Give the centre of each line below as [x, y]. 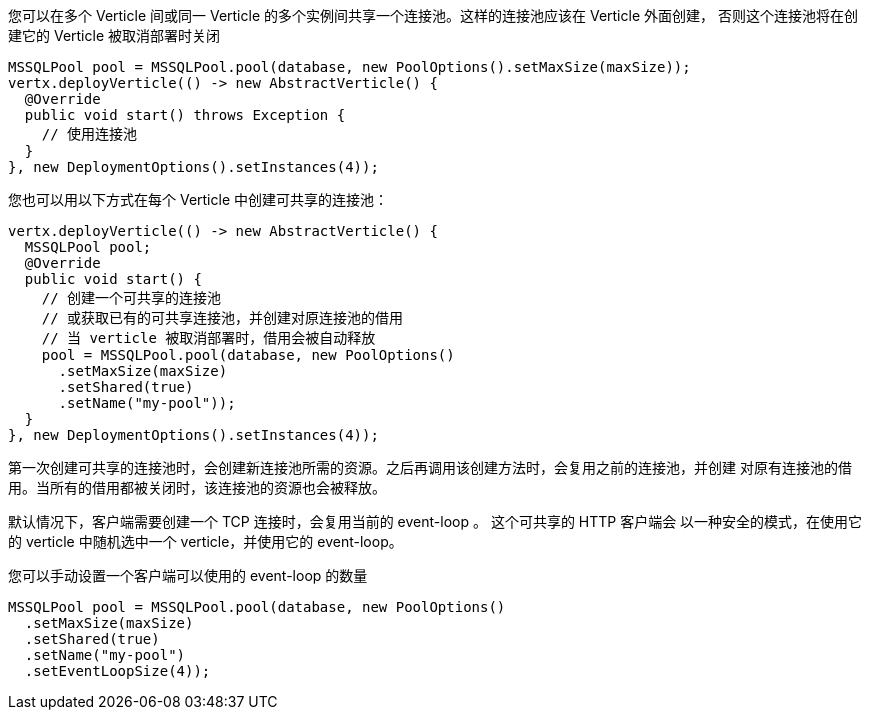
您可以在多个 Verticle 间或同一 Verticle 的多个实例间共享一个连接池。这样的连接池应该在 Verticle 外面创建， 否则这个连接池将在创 [433, 15]
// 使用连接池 [89, 134]
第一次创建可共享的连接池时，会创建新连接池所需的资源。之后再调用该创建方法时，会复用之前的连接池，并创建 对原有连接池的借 [430, 467]
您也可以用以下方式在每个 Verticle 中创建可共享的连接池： [198, 199]
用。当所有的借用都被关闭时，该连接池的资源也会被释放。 [197, 487]
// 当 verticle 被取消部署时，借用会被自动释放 [208, 338]
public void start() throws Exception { [185, 115]
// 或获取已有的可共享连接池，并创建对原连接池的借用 [222, 318]
